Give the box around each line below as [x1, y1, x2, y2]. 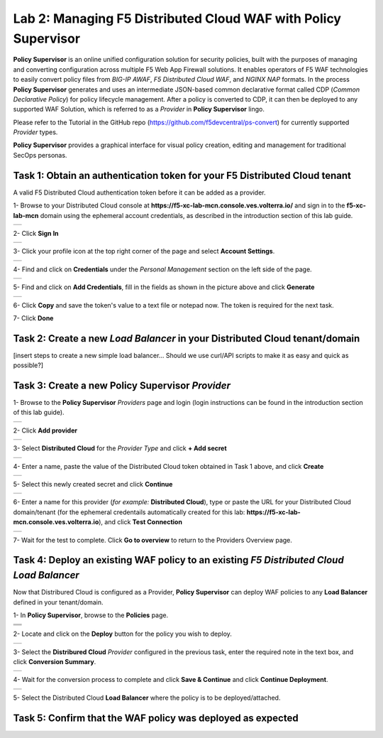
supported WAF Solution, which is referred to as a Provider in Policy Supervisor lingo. [13, 105, 265, 114]
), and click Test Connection [98, 518, 182, 526]
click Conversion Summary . [13, 658, 96, 666]
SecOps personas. [13, 151, 67, 159]
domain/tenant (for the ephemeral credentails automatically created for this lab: [13, 508, 245, 516]
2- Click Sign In [13, 229, 60, 237]
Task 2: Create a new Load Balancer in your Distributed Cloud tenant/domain [13, 332, 360, 344]
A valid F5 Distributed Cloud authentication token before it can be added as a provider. [13, 188, 266, 197]
